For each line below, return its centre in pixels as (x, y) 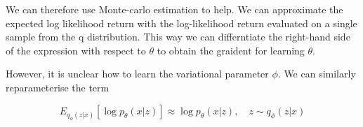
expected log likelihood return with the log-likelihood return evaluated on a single (181, 23)
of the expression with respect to (76, 50)
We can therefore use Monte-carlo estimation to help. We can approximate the (174, 9)
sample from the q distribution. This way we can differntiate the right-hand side (178, 37)
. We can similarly (317, 74)
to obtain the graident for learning (231, 50)
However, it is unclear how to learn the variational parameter (137, 74)
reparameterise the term (58, 87)
